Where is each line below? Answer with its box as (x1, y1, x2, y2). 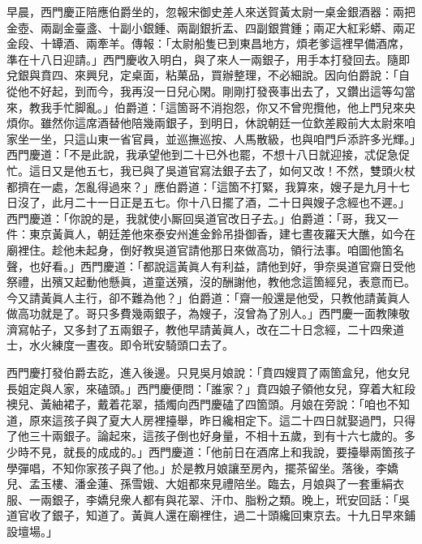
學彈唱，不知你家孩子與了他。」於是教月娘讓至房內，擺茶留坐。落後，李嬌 (6, 459, 398, 476)
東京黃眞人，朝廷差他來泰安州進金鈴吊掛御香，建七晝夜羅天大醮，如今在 (28, 225, 416, 242)
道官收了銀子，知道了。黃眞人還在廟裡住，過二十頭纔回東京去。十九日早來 (6, 507, 404, 524)
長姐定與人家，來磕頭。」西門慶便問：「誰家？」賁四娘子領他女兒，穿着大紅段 (6, 379, 416, 396)
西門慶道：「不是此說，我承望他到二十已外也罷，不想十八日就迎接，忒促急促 (6, 146, 410, 163)
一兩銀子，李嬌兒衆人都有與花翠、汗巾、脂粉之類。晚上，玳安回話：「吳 (28, 490, 410, 508)
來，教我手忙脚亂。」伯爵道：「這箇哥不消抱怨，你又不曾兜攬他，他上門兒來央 (6, 98, 416, 115)
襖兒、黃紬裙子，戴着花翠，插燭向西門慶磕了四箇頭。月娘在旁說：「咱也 (6, 396, 387, 413)
